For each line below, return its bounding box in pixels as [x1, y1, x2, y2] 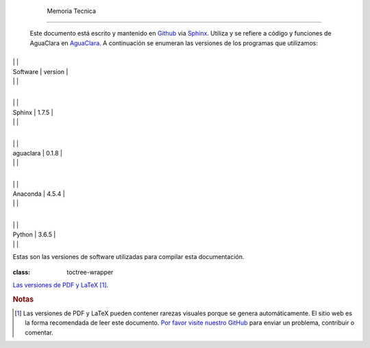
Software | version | [12, 67, 69, 75]
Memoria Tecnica [47, 7, 96, 15]
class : [12, 268, 31, 277]
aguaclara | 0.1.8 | [12, 149, 63, 157]
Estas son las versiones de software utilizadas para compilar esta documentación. [12, 253, 245, 261]
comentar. [25, 328, 54, 336]
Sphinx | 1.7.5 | [12, 108, 54, 116]
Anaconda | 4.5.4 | [12, 190, 65, 198]
